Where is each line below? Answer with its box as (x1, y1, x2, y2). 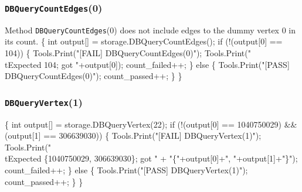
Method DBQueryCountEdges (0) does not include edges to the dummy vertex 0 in (5, 23, 296, 36)
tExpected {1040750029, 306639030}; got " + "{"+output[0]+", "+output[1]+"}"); (5, 152, 298, 164)
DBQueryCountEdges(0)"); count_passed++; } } (5, 70, 182, 82)
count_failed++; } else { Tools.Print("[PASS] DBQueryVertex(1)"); (5, 163, 248, 176)
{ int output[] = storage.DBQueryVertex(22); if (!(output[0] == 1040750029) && (5, 118, 297, 130)
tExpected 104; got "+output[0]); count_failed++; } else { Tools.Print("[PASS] (5, 58, 290, 70)
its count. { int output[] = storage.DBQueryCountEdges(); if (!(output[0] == (5, 35, 283, 47)
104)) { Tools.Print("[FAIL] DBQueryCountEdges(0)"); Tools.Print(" (5, 47, 251, 59)
